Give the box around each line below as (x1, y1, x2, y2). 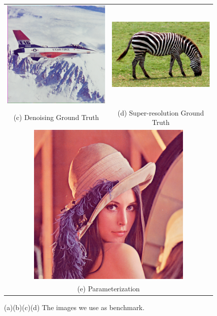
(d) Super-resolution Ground (117, 107, 204, 118)
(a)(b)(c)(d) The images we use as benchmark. (4, 302, 145, 313)
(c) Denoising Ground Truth (13, 112, 99, 122)
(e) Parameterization (77, 283, 140, 294)
